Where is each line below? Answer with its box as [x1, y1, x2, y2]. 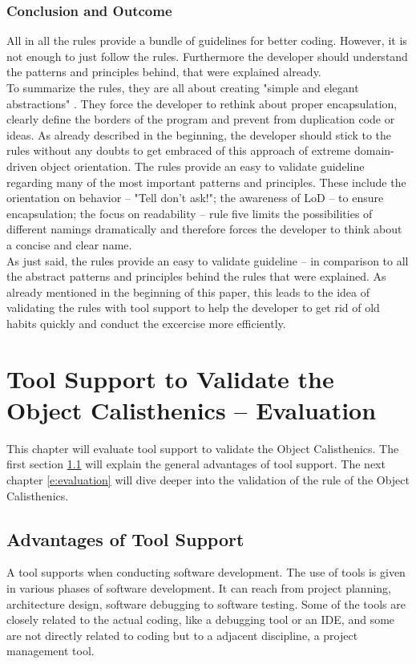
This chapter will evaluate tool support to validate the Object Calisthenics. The [6, 439, 399, 456]
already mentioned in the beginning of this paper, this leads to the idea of [6, 283, 370, 300]
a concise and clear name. [6, 236, 132, 253]
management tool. [6, 642, 95, 659]
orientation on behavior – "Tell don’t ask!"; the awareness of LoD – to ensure [6, 189, 384, 206]
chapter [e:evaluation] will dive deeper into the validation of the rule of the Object [6, 472, 410, 488]
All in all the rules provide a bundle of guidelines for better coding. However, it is [6, 32, 407, 49]
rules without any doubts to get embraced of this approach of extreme [6, 142, 351, 159]
